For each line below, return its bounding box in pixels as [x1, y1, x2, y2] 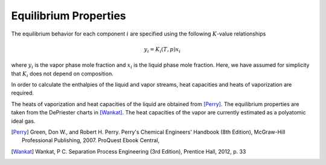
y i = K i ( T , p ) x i [144, 46, 181, 54]
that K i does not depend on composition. [11, 70, 114, 78]
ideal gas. [11, 117, 36, 125]
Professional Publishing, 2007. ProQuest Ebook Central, [22, 137, 160, 144]
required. [11, 89, 34, 96]
